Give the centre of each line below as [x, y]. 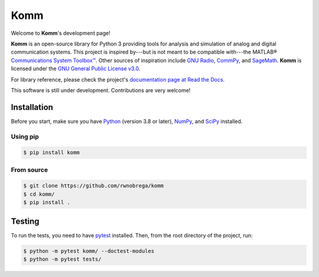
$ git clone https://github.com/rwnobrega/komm [93, 186]
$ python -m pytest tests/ [62, 259]
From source [30, 170]
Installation [32, 107]
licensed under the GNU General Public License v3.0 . [76, 69]
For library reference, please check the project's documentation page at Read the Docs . [118, 79]
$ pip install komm [51, 153]
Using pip [25, 136]
